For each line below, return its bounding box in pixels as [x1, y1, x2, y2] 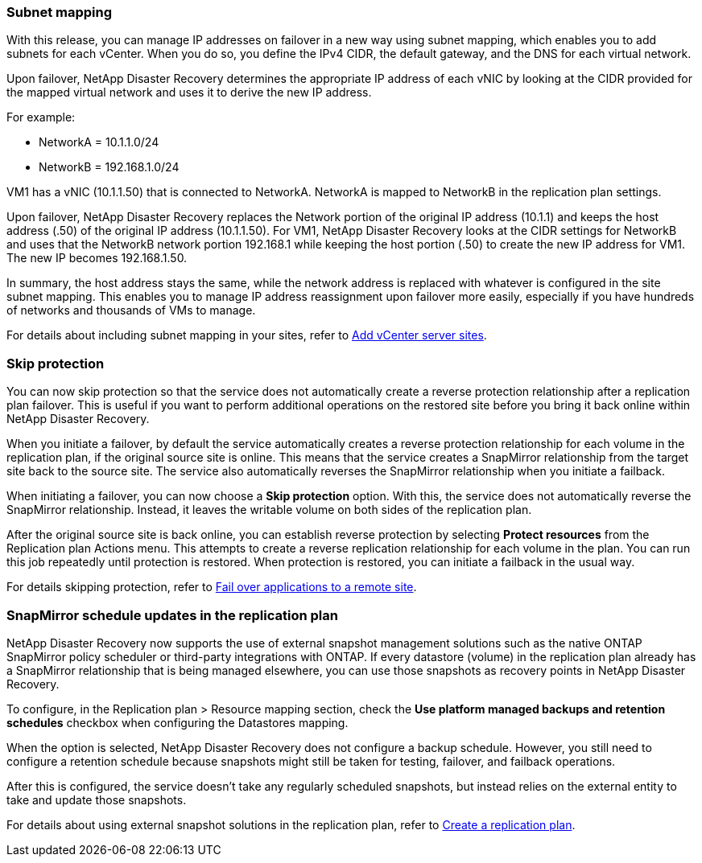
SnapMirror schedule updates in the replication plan [6, 606, 338, 623]
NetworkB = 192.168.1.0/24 [39, 160, 180, 175]
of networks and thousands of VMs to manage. [6, 303, 256, 318]
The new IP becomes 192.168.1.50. [6, 251, 188, 265]
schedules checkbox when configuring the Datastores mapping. [6, 715, 349, 729]
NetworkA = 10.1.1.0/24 [39, 135, 159, 150]
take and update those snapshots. [6, 792, 187, 807]
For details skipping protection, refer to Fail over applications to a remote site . [6, 580, 417, 594]
